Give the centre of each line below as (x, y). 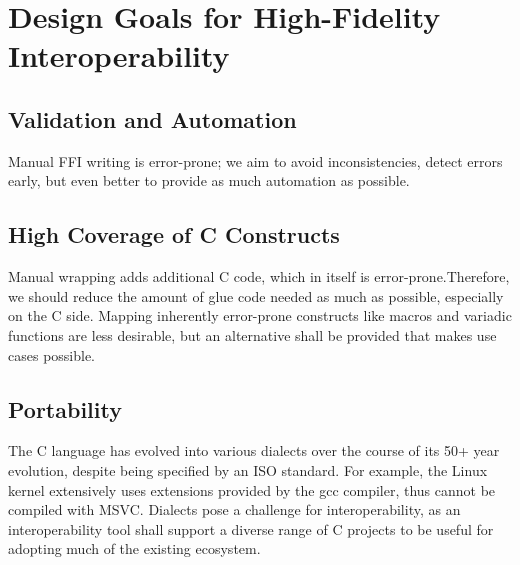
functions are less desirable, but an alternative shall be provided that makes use (252, 334)
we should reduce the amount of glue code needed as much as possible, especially (256, 295)
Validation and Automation (152, 118)
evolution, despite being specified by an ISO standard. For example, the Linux (248, 469)
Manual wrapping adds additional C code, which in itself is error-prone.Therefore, (259, 276)
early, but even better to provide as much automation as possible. (209, 180)
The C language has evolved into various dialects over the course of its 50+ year (254, 450)
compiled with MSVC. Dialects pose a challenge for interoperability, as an (234, 509)
